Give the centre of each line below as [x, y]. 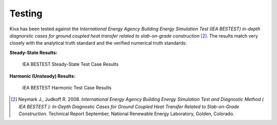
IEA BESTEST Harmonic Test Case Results [67, 87]
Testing [26, 13]
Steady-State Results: [33, 52]
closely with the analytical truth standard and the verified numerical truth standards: [98, 43]
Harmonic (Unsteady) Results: [42, 76]
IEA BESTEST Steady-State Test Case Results [71, 64]
